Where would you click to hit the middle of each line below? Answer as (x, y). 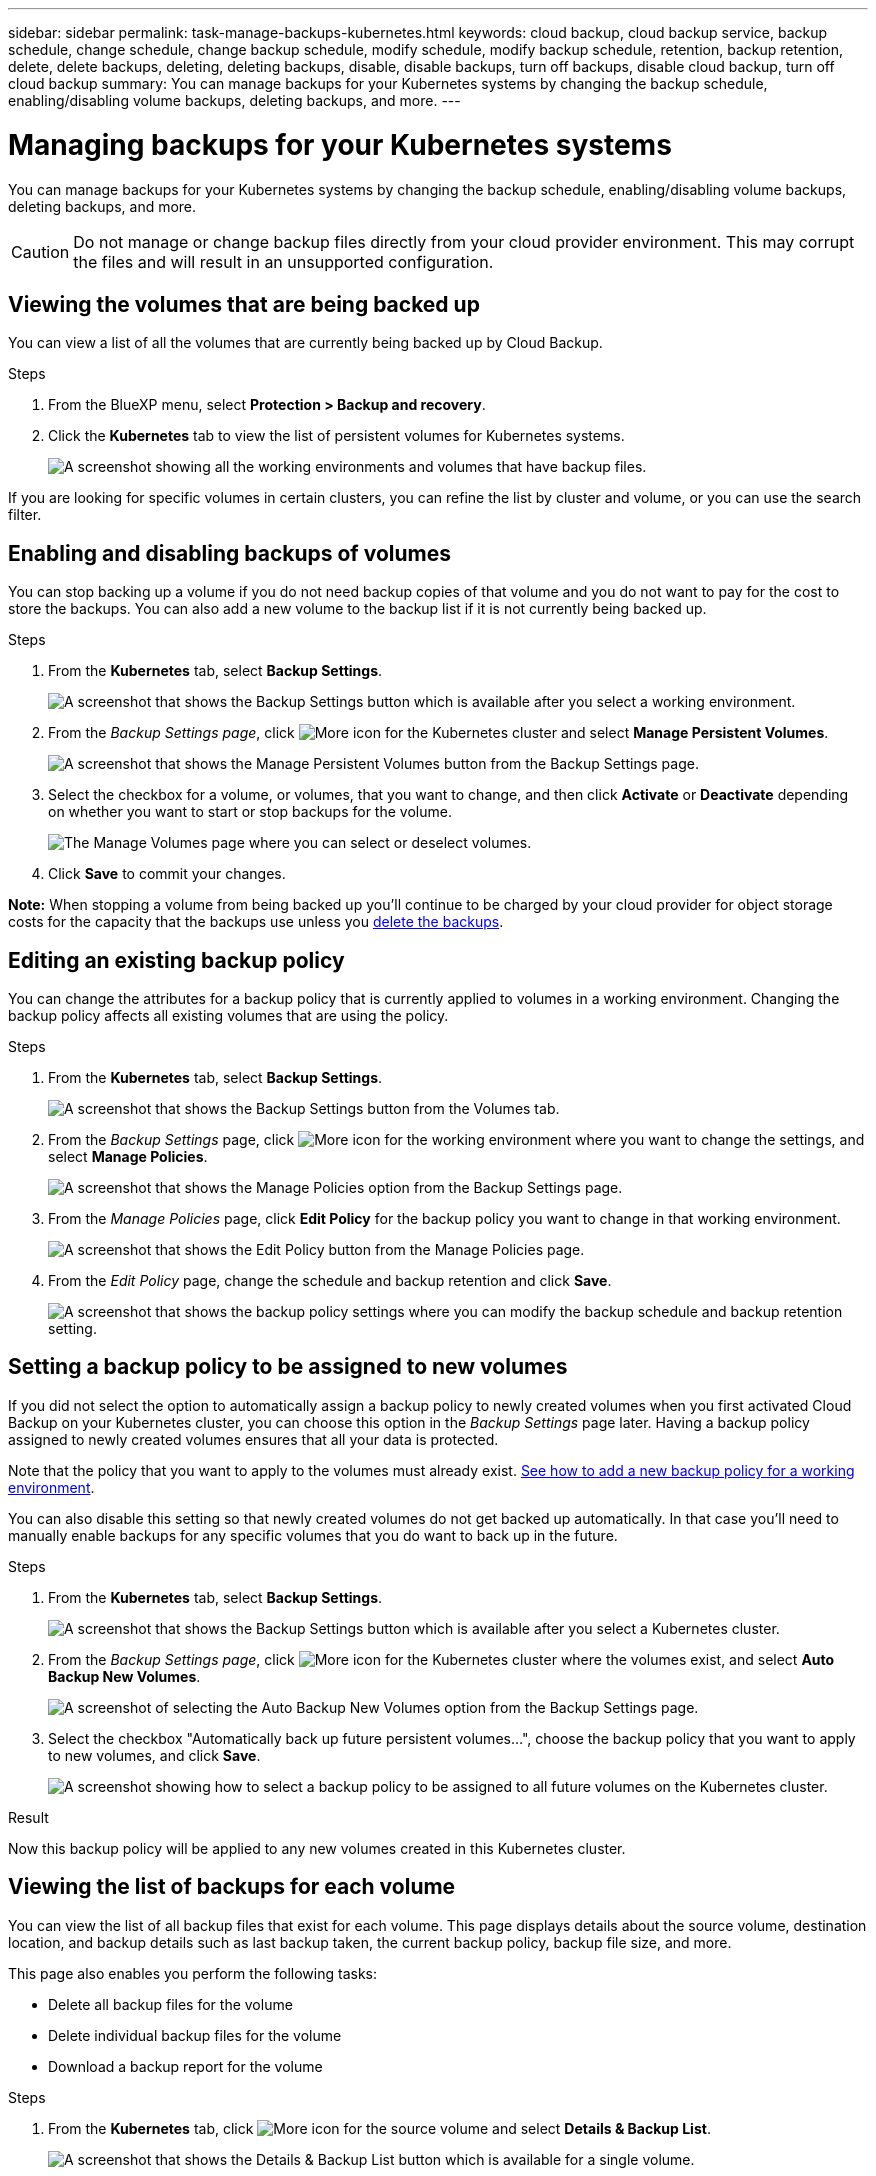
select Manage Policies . (128, 1157)
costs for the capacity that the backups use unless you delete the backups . (256, 922)
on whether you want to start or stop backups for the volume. (250, 812)
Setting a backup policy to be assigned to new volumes (288, 1367)
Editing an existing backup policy (176, 960)
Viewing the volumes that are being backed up (244, 304)
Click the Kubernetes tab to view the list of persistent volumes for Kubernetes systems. (336, 436)
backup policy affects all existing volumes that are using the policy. (228, 1016)
